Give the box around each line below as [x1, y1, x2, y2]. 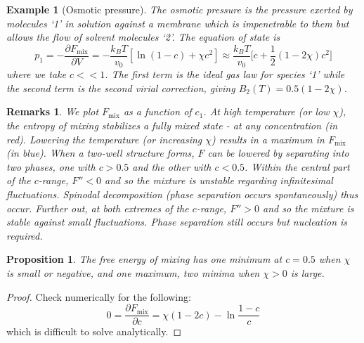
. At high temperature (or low [203, 104, 330, 119]
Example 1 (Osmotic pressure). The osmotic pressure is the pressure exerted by [6, 2, 353, 16]
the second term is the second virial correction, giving [6, 80, 235, 95]
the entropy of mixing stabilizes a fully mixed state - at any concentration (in [6, 118, 338, 133]
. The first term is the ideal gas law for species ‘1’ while [105, 67, 345, 82]
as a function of [123, 104, 192, 119]
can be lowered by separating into [207, 145, 349, 160]
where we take [6, 67, 66, 82]
